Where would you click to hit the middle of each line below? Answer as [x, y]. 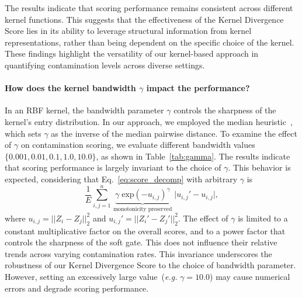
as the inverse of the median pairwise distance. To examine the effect [174, 133]
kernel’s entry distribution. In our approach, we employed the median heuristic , [149, 121]
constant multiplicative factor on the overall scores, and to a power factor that [145, 231]
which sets [23, 133]
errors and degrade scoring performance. [77, 288]
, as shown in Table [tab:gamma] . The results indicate [193, 156]
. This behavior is [259, 167]
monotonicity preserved [143, 209]
